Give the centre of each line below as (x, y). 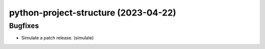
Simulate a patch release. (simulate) (58, 38)
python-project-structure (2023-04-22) (93, 13)
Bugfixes (24, 26)
